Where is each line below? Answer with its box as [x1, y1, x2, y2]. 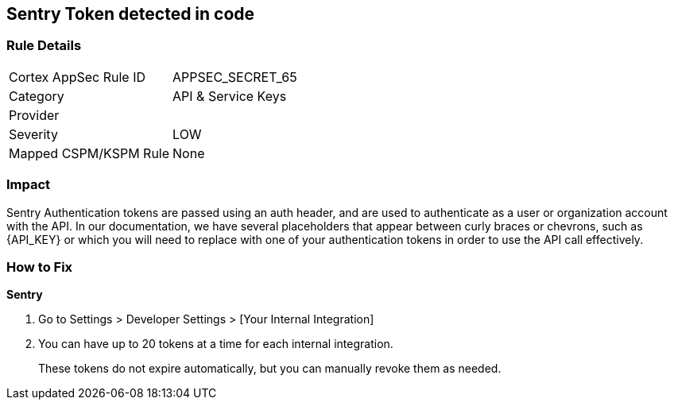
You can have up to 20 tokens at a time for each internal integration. [38, 337, 393, 351]
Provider [9, 106, 60, 123]
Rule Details [6, 37, 82, 54]
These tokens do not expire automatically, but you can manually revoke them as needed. [38, 362, 502, 376]
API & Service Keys [172, 87, 287, 104]
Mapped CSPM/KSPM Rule [9, 145, 170, 161]
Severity [9, 126, 58, 142]
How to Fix [6, 258, 73, 275]
